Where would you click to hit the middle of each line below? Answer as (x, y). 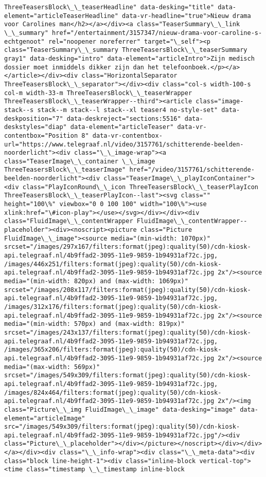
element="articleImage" (45, 418)
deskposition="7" (34, 118)
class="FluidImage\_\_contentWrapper (69, 221)
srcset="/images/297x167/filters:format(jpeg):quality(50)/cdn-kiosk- (128, 247)
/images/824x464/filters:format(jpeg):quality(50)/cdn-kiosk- (113, 392)
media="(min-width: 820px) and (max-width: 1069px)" (96, 281)
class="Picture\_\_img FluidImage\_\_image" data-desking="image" (120, 409)
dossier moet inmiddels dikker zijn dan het (82, 67)
